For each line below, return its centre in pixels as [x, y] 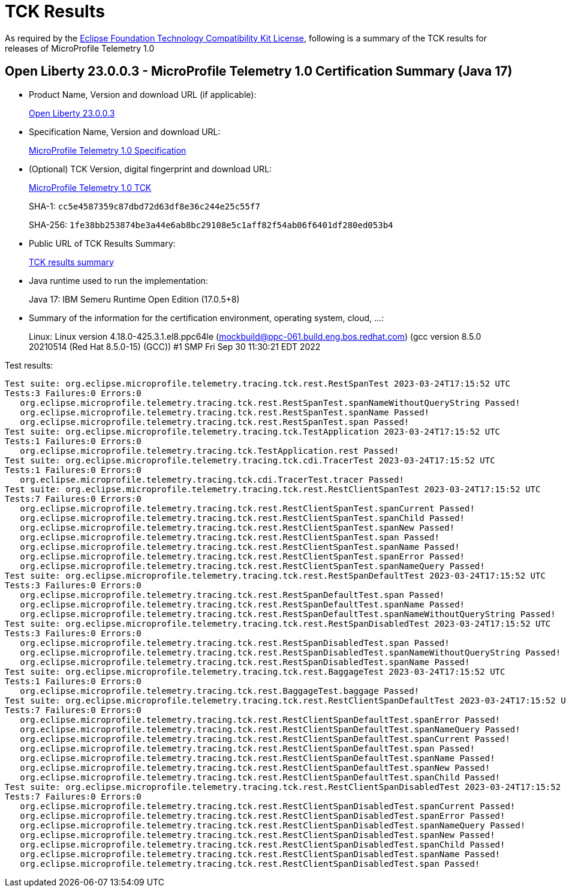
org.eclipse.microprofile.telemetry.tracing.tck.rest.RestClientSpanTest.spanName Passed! [240, 547]
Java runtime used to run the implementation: [118, 280]
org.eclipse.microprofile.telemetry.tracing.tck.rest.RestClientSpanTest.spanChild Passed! [243, 518]
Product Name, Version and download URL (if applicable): [143, 94]
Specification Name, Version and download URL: [125, 131]
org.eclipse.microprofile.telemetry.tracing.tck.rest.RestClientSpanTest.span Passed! [230, 537]
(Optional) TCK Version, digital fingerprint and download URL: [150, 169]
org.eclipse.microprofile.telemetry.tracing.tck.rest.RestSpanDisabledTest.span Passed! [235, 643]
